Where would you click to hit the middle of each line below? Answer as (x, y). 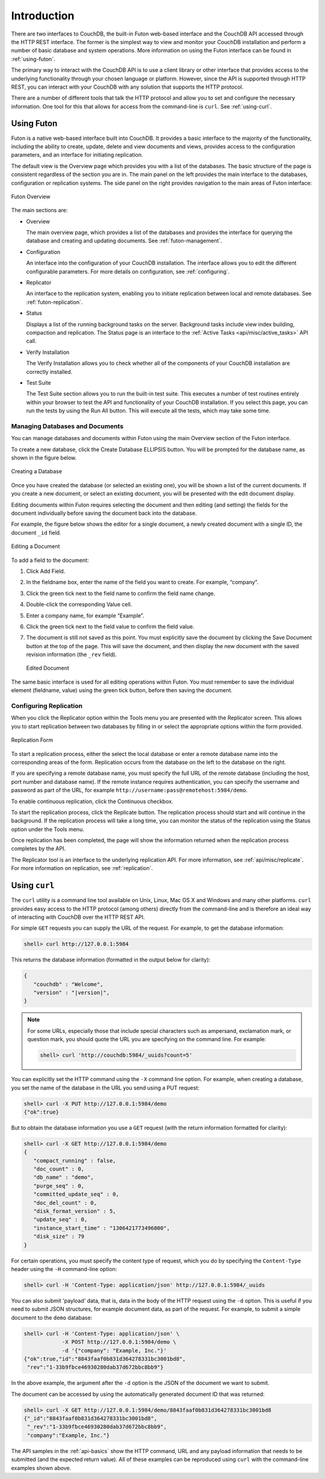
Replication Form (32, 740)
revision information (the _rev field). (72, 655)
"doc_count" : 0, (59, 1169)
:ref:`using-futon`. (33, 59)
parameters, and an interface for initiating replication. (77, 155)
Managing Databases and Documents (67, 426)
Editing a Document (36, 546)
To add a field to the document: (50, 560)
